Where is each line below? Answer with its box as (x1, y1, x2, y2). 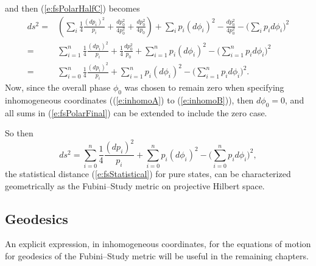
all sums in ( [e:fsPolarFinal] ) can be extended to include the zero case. (5, 106, 267, 119)
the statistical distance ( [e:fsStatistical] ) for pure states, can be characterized (5, 167, 291, 180)
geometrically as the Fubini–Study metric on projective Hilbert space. (5, 179, 265, 192)
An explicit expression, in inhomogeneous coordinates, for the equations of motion (5, 237, 311, 250)
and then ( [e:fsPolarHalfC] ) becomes (5, 2, 140, 14)
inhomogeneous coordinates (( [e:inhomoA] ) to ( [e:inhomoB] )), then (5, 93, 254, 106)
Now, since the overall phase (5, 81, 111, 93)
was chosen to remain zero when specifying (124, 81, 284, 93)
